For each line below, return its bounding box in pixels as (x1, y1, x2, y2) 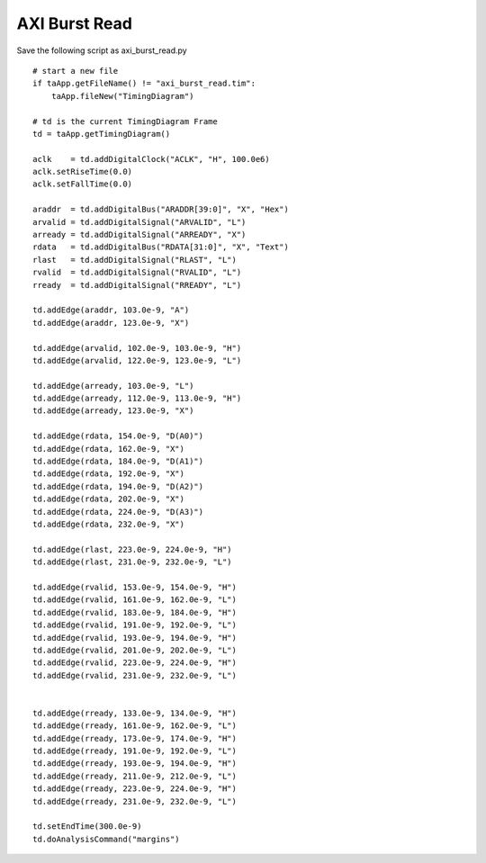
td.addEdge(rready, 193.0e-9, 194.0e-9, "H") (32, 759, 238, 769)
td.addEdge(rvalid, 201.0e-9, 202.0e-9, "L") (32, 644, 238, 655)
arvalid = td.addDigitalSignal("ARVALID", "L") (32, 217, 247, 227)
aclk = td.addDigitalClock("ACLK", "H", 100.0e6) (32, 154, 270, 164)
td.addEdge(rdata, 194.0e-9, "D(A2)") (32, 481, 204, 491)
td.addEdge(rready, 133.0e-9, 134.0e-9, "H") (32, 707, 238, 718)
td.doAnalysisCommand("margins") (32, 833, 180, 844)
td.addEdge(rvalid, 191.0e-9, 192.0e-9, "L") (32, 620, 238, 630)
